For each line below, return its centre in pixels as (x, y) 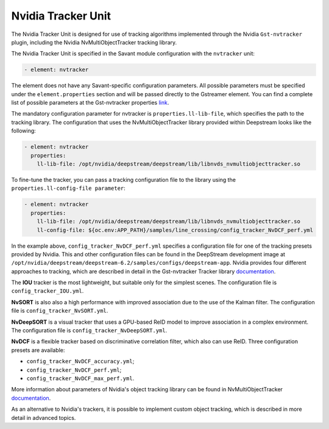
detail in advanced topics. (44, 417)
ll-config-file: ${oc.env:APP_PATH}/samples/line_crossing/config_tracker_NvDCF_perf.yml (175, 230)
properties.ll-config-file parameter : (69, 188)
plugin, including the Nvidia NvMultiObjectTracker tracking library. (94, 42)
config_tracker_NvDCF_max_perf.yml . (80, 378)
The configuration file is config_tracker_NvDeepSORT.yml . (89, 330)
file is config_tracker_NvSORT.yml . (60, 311)
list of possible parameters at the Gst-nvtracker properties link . (90, 103)
